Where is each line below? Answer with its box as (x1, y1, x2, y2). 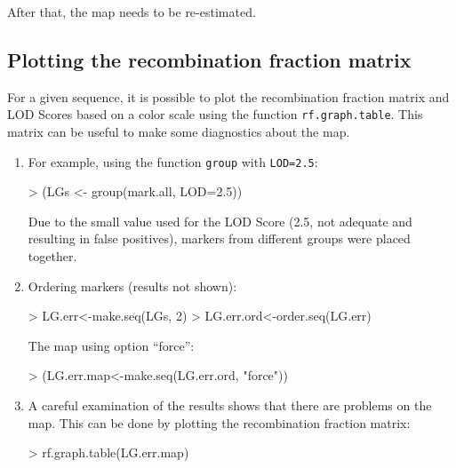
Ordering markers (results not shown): (28, 276, 237, 295)
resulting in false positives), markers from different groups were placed (28, 229, 411, 248)
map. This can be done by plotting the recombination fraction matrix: (28, 413, 411, 432)
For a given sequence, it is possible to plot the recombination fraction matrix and (7, 87, 450, 106)
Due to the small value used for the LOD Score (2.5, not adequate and (28, 211, 412, 230)
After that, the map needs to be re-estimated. (7, 3, 256, 20)
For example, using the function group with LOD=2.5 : (28, 152, 318, 171)
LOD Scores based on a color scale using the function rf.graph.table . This (7, 105, 423, 123)
